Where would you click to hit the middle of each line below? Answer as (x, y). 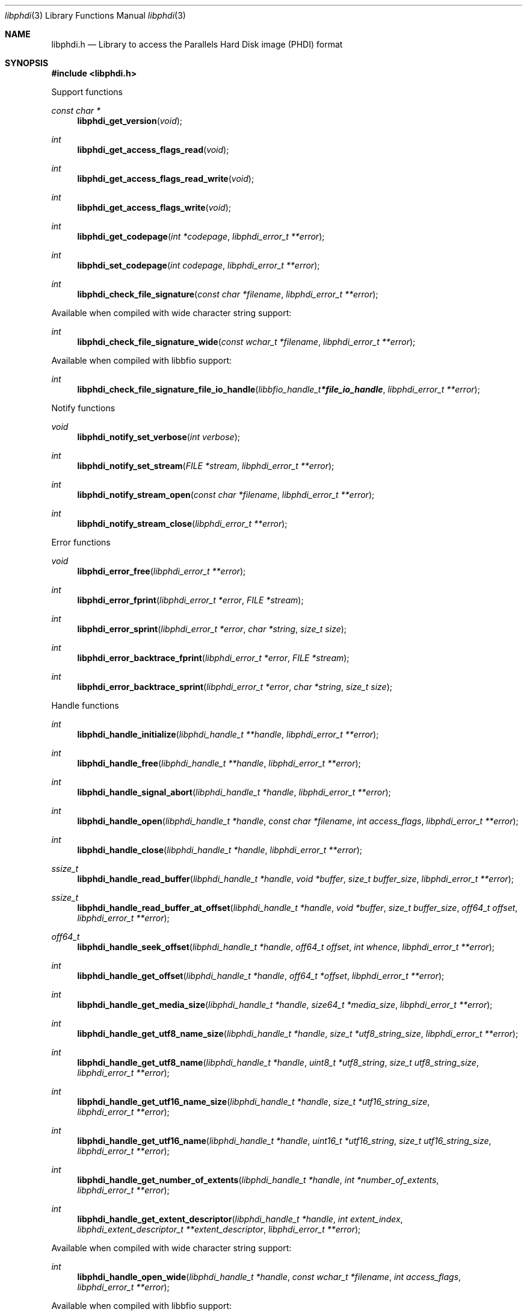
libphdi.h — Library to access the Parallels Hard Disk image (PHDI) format (197, 44)
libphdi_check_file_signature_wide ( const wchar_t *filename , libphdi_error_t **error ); (246, 342)
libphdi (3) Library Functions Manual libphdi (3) (95, 15)
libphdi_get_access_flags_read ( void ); (153, 150)
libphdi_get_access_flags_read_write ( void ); (166, 179)
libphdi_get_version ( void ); (130, 121)
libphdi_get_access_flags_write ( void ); (154, 207)
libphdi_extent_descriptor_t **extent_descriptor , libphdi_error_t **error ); (219, 1229)
